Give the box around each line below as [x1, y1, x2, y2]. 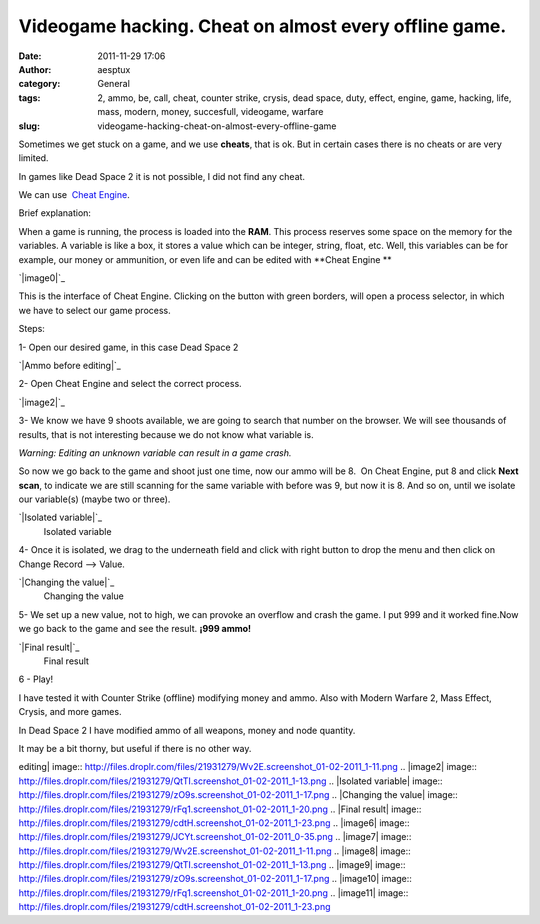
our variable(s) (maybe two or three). [18, 493, 171, 505]
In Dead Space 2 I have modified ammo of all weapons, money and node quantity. [18, 724, 356, 736]
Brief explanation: [18, 207, 92, 219]
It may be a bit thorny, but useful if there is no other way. [18, 742, 252, 754]
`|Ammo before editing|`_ [18, 359, 122, 371]
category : [18, 78, 61, 90]
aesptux [97, 63, 131, 75]
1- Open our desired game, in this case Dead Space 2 [18, 341, 239, 353]
